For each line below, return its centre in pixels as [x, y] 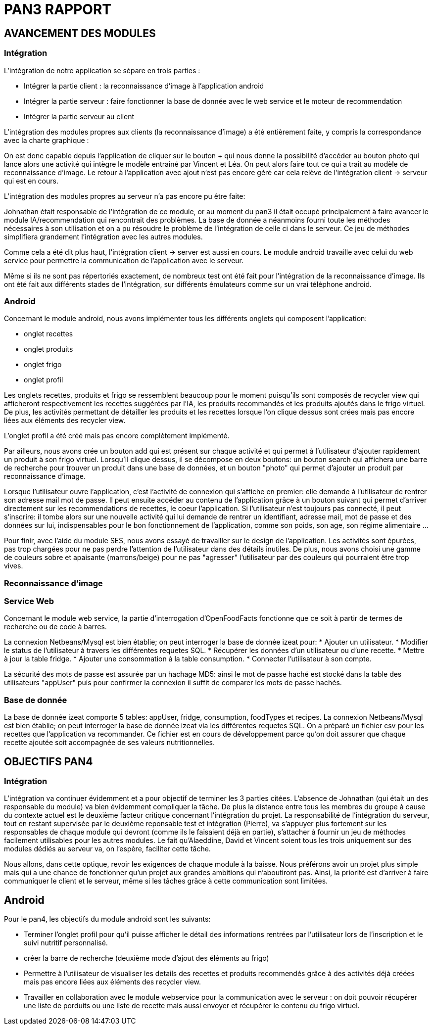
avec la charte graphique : [47, 140]
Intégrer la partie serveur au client [79, 116]
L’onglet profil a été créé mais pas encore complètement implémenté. [117, 436]
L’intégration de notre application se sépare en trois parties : [102, 70]
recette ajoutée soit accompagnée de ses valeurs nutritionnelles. [110, 743]
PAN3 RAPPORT [58, 9]
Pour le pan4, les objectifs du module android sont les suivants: [107, 919]
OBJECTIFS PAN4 [48, 761]
